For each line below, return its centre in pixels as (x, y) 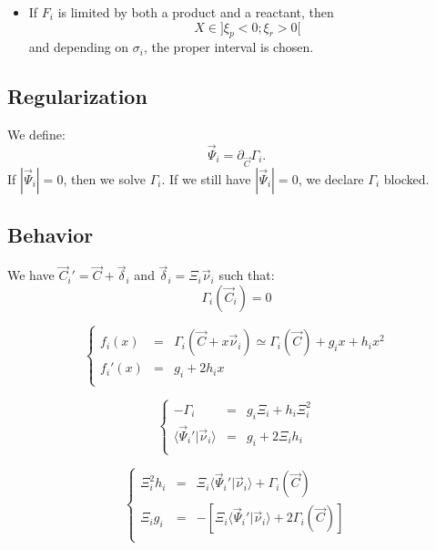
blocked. (406, 178)
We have (31, 275)
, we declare (331, 178)
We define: (36, 135)
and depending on (79, 47)
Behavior (51, 235)
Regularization (77, 96)
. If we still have (206, 178)
